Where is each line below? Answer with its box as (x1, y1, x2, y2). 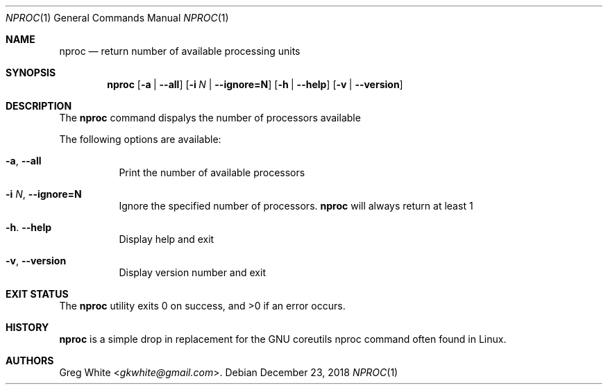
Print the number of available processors (119, 167, 305, 178)
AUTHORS (6, 355, 54, 366)
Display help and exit (119, 233, 214, 245)
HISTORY (6, 321, 49, 333)
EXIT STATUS (6, 288, 69, 300)
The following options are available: (59, 133, 221, 145)
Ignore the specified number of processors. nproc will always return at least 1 (119, 200, 473, 212)
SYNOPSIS (6, 67, 56, 78)
